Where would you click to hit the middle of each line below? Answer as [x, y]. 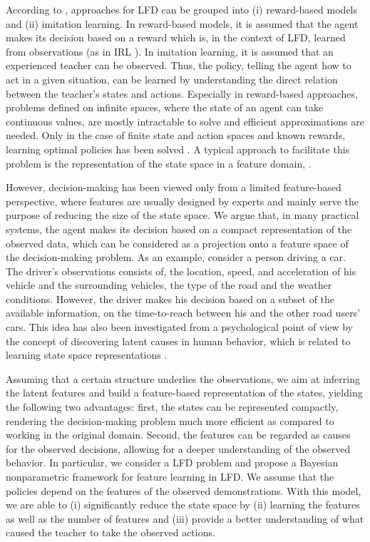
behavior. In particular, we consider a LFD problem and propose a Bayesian [172, 462]
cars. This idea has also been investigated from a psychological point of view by [180, 327]
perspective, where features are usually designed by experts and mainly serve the [182, 201]
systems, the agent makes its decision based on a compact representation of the [179, 229]
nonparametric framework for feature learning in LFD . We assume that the [170, 476]
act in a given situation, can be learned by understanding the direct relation [172, 79]
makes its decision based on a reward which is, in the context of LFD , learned [176, 37]
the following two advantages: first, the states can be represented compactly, [172, 407]
